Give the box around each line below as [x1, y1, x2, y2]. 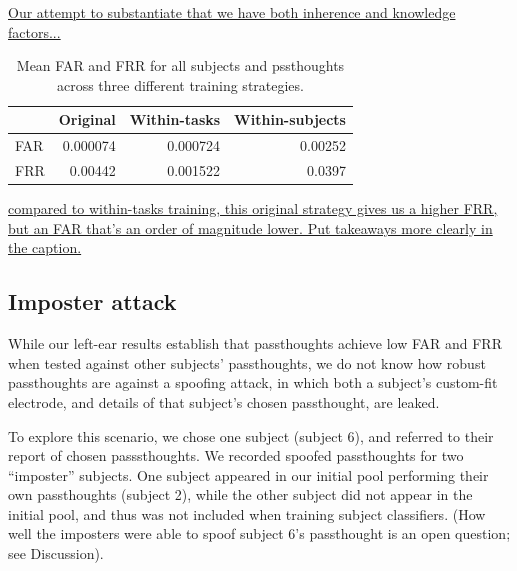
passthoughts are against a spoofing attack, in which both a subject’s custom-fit [8, 372, 498, 393]
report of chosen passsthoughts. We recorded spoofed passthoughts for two [8, 445, 464, 466]
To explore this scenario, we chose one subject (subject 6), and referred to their [8, 425, 494, 446]
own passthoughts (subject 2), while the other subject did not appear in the [8, 484, 473, 505]
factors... [8, 21, 61, 42]
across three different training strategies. [56, 74, 304, 95]
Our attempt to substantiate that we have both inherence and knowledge [8, 2, 456, 22]
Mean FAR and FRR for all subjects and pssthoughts [16, 55, 345, 76]
